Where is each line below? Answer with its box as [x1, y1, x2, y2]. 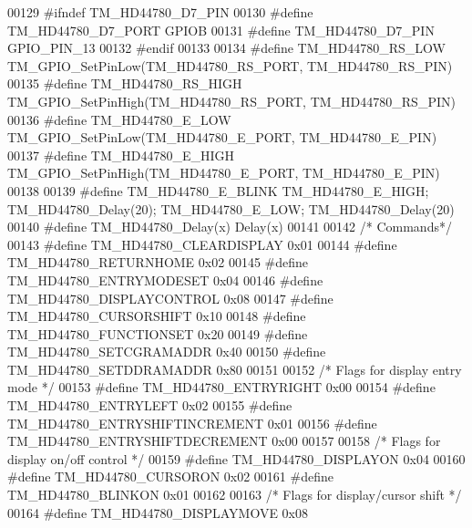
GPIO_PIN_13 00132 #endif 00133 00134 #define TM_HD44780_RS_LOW [7, 38, 446, 57]
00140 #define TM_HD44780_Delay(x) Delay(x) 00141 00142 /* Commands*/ [7, 217, 452, 236]
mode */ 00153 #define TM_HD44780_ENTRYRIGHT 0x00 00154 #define [7, 378, 436, 397]
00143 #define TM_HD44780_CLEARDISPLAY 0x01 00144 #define [7, 234, 397, 254]
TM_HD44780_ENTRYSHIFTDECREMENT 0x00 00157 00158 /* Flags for [7, 431, 441, 450]
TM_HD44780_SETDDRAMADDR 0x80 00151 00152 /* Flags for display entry [7, 359, 462, 378]
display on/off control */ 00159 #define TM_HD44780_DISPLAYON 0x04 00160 [7, 449, 466, 468]
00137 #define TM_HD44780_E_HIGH [7, 145, 234, 164]
